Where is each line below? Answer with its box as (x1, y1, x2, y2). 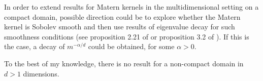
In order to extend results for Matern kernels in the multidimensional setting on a (4, 2, 259, 12)
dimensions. (23, 68, 59, 78)
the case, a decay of (4, 41, 65, 52)
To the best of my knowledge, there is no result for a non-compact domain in (4, 58, 244, 68)
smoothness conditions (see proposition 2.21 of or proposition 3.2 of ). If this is (4, 31, 249, 42)
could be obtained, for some (88, 41, 175, 52)
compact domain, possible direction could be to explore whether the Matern (4, 11, 241, 22)
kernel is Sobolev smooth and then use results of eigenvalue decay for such (4, 21, 235, 32)
